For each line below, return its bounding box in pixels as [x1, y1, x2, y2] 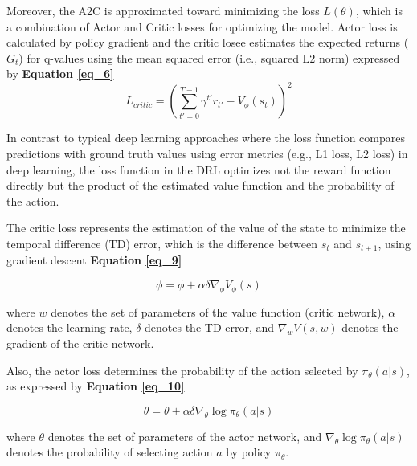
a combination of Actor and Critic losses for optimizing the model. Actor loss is [6, 18, 398, 35]
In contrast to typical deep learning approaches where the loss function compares [6, 129, 406, 146]
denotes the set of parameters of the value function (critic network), [51, 303, 385, 320]
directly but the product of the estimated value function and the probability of [6, 177, 395, 194]
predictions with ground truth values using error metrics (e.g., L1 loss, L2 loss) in [6, 145, 408, 162]
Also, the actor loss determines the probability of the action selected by [6, 362, 358, 378]
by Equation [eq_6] [6, 65, 114, 82]
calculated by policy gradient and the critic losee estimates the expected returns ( [6, 34, 409, 51]
